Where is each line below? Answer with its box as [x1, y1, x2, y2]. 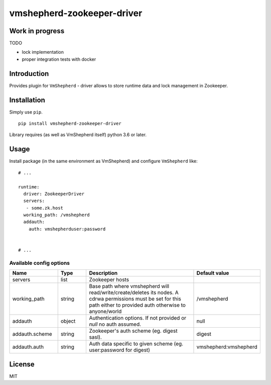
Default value [196, 269, 229, 276]
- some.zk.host [26, 205, 64, 211]
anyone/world [89, 308, 122, 315]
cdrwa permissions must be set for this [89, 296, 182, 303]
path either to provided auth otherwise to [89, 302, 186, 309]
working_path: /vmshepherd [23, 212, 90, 218]
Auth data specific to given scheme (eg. [89, 340, 183, 347]
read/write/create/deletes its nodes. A [89, 289, 179, 296]
